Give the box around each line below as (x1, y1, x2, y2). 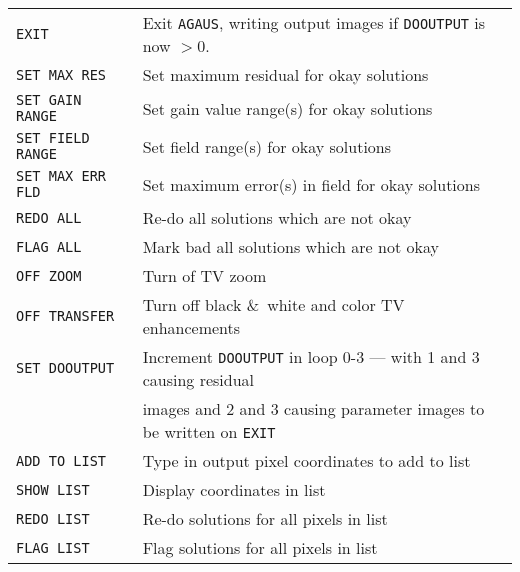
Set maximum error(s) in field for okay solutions (142, 172, 481, 196)
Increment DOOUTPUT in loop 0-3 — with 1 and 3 (142, 345, 480, 368)
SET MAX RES (16, 66, 107, 83)
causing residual (142, 368, 255, 391)
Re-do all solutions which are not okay (142, 206, 412, 229)
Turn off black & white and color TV (142, 293, 405, 316)
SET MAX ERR (16, 168, 107, 184)
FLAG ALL (16, 238, 82, 255)
